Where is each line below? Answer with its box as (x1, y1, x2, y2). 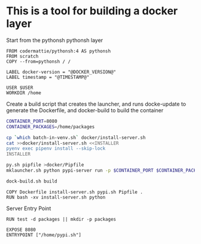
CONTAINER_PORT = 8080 (6, 118, 58, 124)
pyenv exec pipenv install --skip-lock (6, 146, 106, 152)
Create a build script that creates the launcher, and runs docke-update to (6, 100, 187, 107)
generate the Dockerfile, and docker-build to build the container (6, 106, 164, 114)
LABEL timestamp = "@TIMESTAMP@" (6, 74, 90, 80)
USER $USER (6, 85, 33, 91)
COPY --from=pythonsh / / (6, 58, 71, 64)
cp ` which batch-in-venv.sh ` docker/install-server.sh (6, 134, 146, 141)
